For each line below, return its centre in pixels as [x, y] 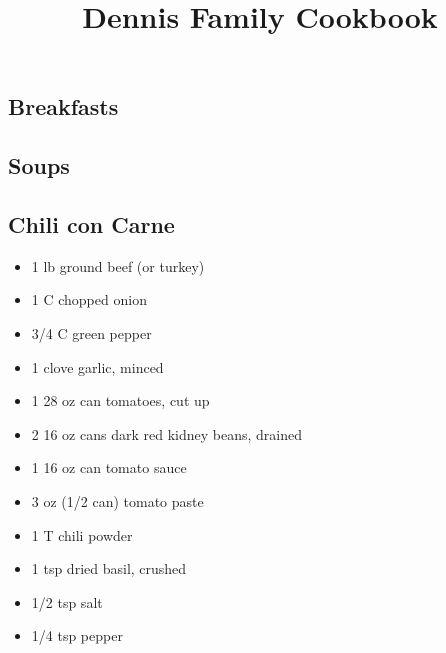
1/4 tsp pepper [77, 635]
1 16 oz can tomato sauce [109, 467]
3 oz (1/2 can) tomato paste [117, 500]
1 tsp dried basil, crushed [109, 568]
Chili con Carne [91, 223]
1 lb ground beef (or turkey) [118, 265]
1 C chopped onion [89, 299]
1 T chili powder [82, 534]
